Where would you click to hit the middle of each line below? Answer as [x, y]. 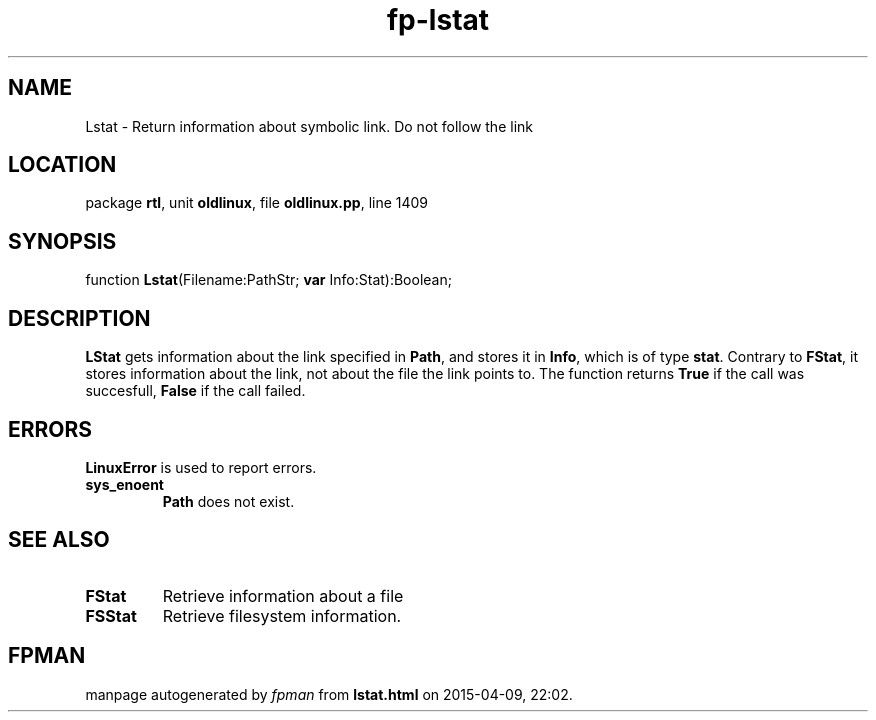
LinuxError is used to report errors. [201, 467]
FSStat [111, 615]
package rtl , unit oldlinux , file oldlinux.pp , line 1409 [257, 203]
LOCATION [62, 165]
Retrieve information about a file [283, 595]
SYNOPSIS [62, 241]
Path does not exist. [228, 501]
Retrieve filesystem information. [282, 615]
